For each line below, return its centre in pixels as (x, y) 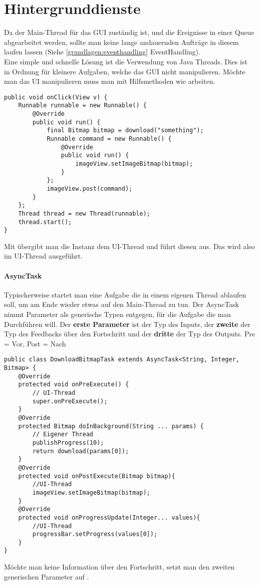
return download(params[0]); (81, 451)
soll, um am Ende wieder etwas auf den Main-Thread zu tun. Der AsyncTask (122, 304)
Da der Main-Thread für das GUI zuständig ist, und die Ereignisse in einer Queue (129, 32)
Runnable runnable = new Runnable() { (82, 106)
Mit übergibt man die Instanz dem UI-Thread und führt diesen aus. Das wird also (129, 246)
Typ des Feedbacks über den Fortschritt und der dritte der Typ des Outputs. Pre (129, 334)
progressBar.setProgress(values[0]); (95, 534)
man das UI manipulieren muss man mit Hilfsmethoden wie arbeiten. (110, 81)
